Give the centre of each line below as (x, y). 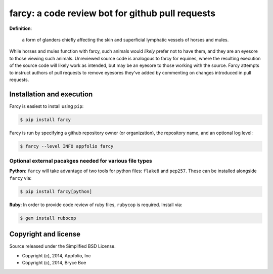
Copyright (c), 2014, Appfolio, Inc (56, 255)
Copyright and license (45, 234)
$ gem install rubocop (48, 218)
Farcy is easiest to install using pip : (47, 106)
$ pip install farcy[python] (56, 191)
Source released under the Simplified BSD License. (62, 246)
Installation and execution (51, 94)
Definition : (21, 28)
